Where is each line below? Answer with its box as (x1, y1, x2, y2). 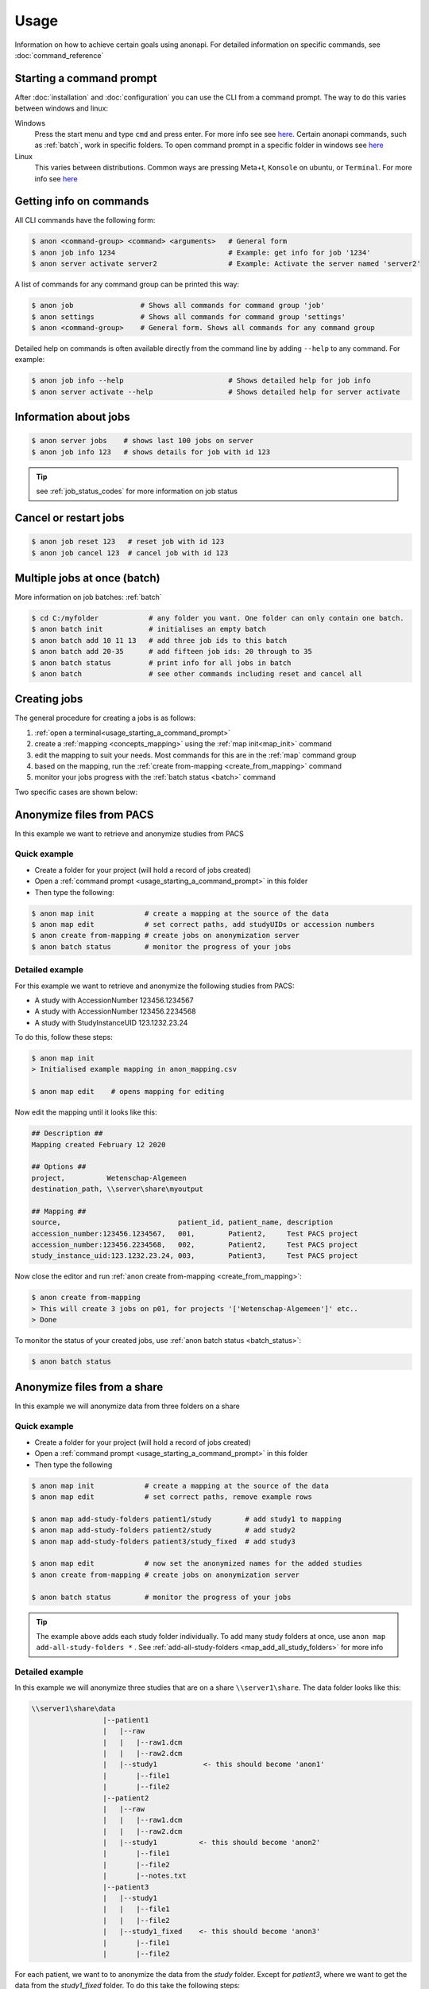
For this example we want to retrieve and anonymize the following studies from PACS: (14, 981, 295, 991)
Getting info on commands (14, 195, 149, 208)
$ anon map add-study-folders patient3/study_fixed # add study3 (31, 1536, 296, 1546)
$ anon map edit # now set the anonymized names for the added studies (31, 1559, 363, 1568)
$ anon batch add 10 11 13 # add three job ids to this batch (31, 636, 288, 644)
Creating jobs (14, 692, 83, 706)
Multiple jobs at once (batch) (14, 571, 160, 585)
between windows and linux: (14, 103, 109, 113)
